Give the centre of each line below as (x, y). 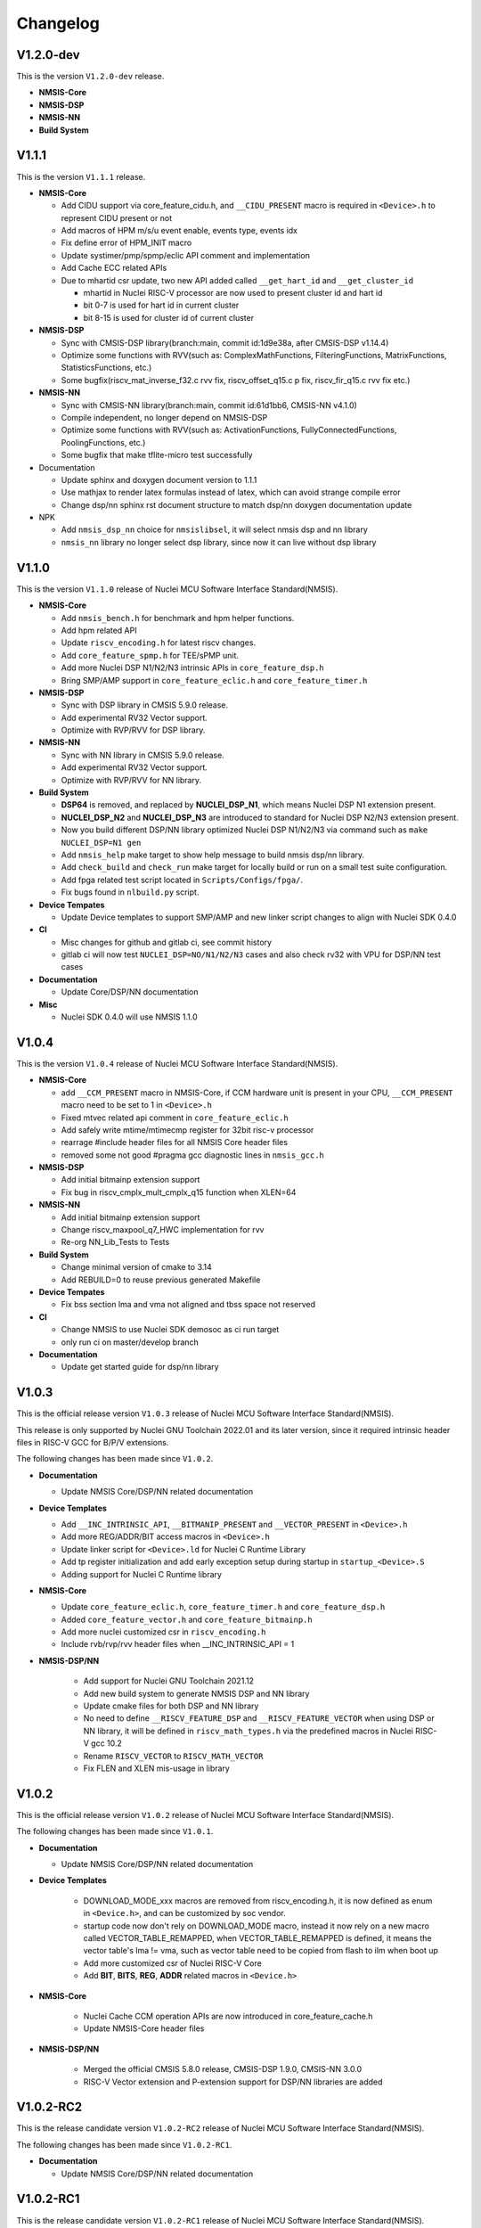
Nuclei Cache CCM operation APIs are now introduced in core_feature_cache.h (228, 2016)
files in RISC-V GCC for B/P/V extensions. (93, 1443)
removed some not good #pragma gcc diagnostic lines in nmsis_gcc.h (193, 1155)
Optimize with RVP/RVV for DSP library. (133, 730)
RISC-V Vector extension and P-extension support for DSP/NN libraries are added (233, 2082)
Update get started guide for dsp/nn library (140, 1367)
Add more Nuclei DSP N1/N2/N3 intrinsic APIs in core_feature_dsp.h (192, 668)
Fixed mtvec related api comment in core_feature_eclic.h (175, 1118)
